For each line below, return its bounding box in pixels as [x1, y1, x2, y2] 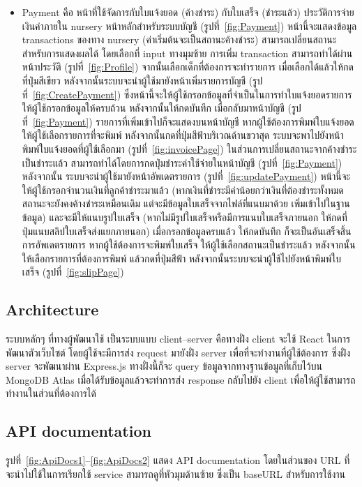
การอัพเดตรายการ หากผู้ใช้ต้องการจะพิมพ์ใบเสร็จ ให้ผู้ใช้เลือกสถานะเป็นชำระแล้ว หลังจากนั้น [22, 237, 356, 252]
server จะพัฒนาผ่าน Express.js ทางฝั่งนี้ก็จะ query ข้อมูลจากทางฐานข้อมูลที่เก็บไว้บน [6, 359, 322, 373]
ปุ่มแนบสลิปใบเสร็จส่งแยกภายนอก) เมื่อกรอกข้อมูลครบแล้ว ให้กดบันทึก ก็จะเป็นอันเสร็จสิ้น [22, 223, 352, 238]
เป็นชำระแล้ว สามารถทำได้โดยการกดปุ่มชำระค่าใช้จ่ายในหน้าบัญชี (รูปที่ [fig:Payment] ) [22, 155, 342, 170]
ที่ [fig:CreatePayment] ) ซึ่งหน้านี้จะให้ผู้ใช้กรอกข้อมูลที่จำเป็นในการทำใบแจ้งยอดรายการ [22, 87, 352, 101]
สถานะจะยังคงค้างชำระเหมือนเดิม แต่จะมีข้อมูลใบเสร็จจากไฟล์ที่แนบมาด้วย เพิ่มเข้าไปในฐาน [22, 196, 350, 211]
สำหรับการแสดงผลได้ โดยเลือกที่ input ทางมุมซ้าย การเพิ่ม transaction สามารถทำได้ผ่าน [22, 45, 353, 60]
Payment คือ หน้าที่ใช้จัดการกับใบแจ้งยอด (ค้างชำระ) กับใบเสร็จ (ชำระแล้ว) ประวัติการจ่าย [22, 5, 354, 19]
